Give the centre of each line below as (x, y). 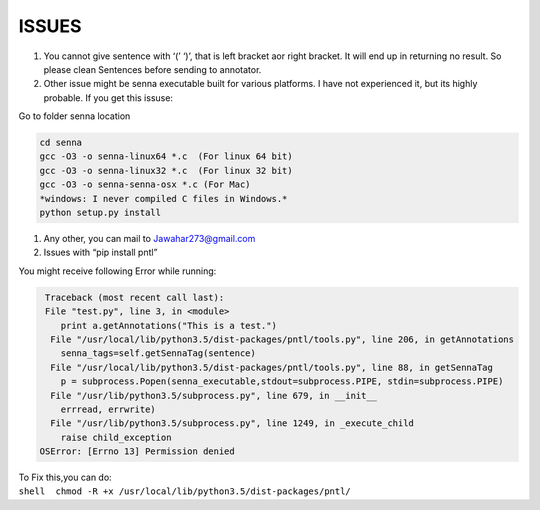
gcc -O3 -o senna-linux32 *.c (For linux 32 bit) (166, 170)
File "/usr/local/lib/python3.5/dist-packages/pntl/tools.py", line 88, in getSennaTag (272, 367)
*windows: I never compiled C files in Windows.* (163, 198)
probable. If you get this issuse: (108, 97)
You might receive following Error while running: (117, 271)
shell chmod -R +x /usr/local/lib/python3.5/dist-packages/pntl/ (185, 491)
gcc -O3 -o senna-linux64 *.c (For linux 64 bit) (166, 156)
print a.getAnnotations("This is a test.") (168, 325)
